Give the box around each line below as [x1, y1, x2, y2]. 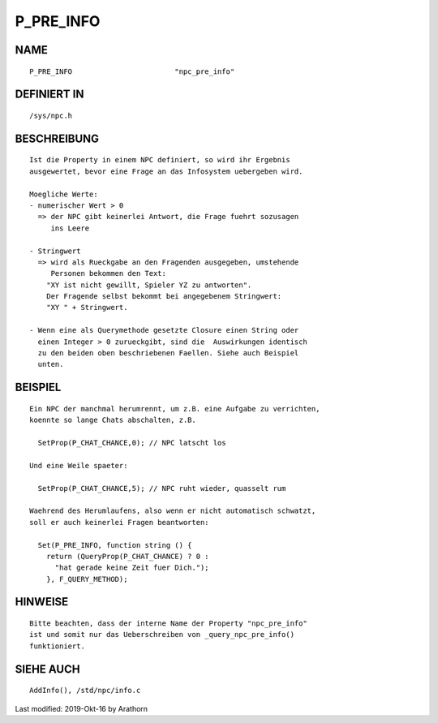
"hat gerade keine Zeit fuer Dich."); [54, 563, 210, 572]
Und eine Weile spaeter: [29, 461, 128, 470]
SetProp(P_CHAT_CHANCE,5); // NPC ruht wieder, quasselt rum [37, 484, 286, 493]
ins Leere [50, 223, 90, 233]
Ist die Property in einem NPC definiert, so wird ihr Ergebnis [29, 155, 291, 165]
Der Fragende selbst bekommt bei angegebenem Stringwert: [45, 292, 282, 301]
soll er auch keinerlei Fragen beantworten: [29, 518, 210, 527]
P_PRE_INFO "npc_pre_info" [29, 67, 235, 76]
